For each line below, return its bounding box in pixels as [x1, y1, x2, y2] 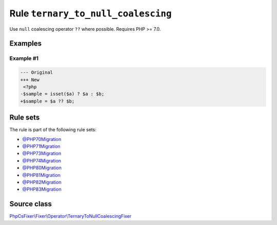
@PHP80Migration [22, 165, 62, 171]
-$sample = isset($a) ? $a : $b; [20, 91, 105, 97]
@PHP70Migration [22, 136, 62, 142]
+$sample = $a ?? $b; [20, 98, 75, 104]
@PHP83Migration [22, 186, 62, 192]
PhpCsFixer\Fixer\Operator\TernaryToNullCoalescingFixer [9, 213, 132, 219]
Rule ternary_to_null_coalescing [9, 8, 172, 19]
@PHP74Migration [22, 157, 62, 163]
